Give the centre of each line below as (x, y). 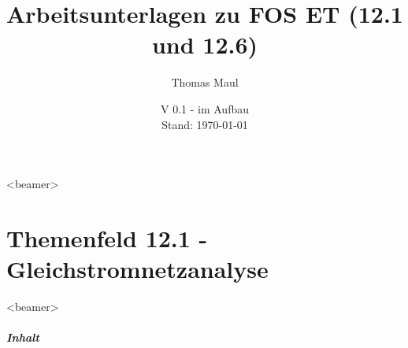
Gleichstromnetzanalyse (137, 269)
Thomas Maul (205, 82)
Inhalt (23, 337)
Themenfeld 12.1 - (107, 237)
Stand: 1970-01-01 (205, 124)
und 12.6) (205, 44)
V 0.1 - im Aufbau (205, 108)
